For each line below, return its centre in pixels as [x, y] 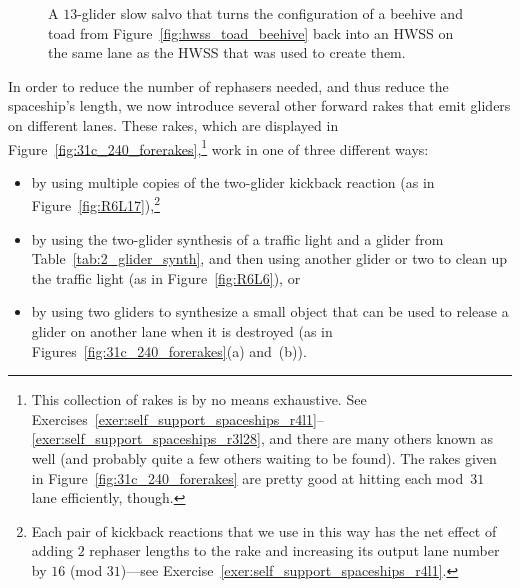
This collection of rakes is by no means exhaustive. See [199, 399]
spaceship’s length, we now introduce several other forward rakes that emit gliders [259, 105]
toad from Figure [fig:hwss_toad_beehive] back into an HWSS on [251, 32]
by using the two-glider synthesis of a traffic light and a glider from [237, 238]
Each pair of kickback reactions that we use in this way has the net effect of [264, 530]
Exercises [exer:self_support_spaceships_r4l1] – [177, 418]
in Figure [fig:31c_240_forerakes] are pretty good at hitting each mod [247, 477]
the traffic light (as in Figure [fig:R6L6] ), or [166, 277]
